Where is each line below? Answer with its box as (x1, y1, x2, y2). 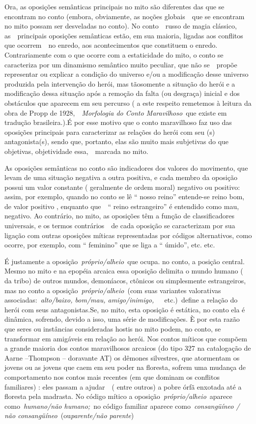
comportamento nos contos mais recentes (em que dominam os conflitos (4, 371, 220, 382)
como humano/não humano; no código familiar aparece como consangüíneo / (4, 400, 240, 411)
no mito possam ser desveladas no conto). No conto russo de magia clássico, (4, 21, 237, 31)
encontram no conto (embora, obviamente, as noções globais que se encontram (4, 11, 245, 21)
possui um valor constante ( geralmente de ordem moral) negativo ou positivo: (4, 182, 240, 192)
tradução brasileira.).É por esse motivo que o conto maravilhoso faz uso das (4, 117, 232, 127)
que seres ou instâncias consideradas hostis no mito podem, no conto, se (4, 324, 221, 333)
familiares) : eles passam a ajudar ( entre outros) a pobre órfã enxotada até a (4, 381, 242, 392)
